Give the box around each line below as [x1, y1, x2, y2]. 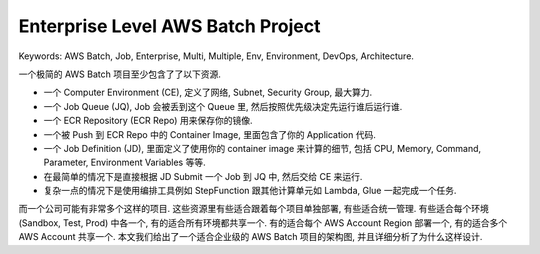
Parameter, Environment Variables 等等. [43, 156, 206, 169]
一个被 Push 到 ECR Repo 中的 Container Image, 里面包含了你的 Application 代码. [43, 128, 377, 140]
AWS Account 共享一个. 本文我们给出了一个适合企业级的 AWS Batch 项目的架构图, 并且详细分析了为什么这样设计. [18, 231, 483, 243]
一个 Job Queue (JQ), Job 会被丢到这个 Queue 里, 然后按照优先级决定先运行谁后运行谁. [43, 100, 403, 112]
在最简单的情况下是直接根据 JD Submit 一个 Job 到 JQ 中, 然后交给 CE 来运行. [43, 170, 363, 182]
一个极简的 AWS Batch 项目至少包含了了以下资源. [18, 68, 222, 80]
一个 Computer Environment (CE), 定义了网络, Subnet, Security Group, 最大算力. [43, 86, 373, 99]
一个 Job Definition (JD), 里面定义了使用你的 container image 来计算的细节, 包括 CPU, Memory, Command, [43, 142, 482, 154]
